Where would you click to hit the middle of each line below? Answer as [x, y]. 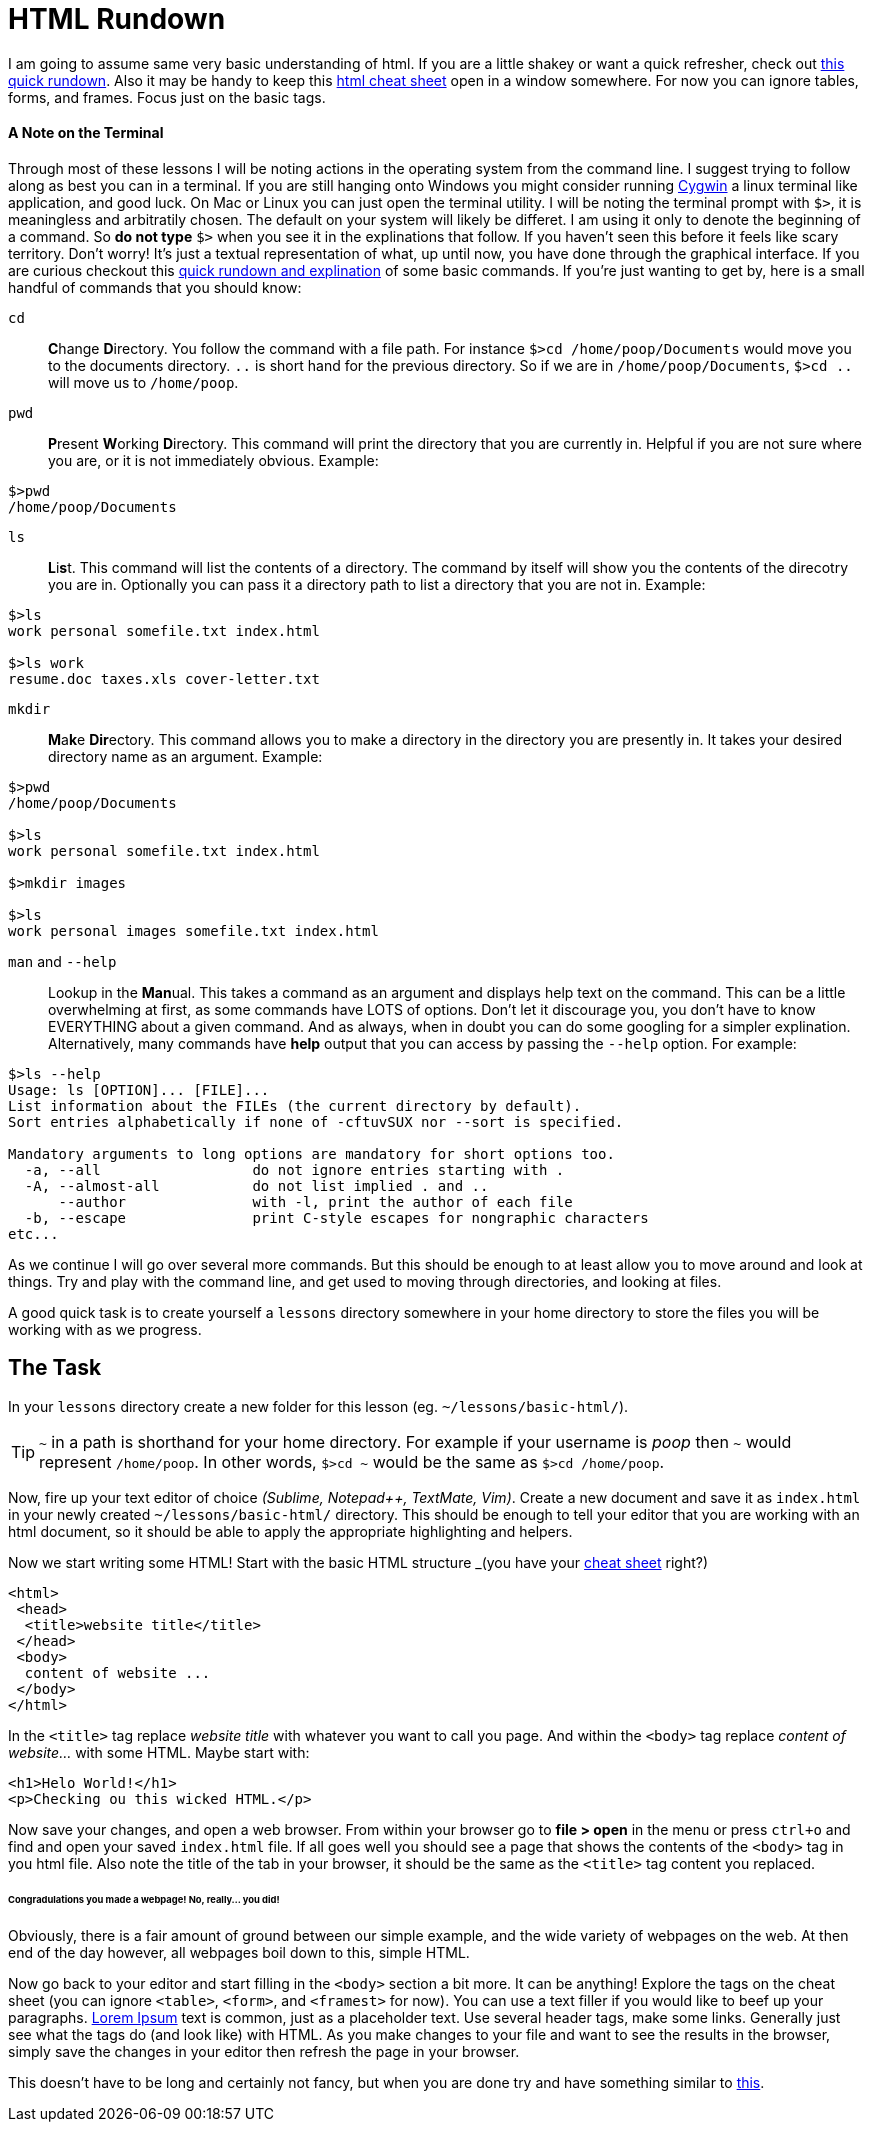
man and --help [62, 961]
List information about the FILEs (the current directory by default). [295, 1105]
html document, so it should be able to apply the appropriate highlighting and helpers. [290, 1531]
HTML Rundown [117, 19]
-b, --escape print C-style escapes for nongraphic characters [336, 1217]
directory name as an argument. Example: [185, 756]
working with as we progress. [105, 1329]
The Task [55, 1368]
